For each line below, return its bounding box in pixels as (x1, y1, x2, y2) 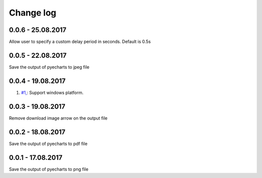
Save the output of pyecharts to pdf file (9, 141, 88, 146)
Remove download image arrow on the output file (9, 115, 108, 121)
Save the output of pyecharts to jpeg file (9, 64, 90, 70)
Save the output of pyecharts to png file (9, 166, 89, 172)
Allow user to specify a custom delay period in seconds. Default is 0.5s (9, 39, 151, 45)
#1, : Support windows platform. (21, 89, 84, 95)
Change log (9, 7, 57, 18)
